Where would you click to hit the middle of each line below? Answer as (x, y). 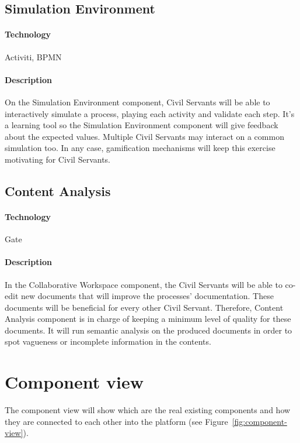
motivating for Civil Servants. (58, 159)
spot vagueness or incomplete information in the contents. (108, 341)
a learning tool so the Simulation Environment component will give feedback (142, 125)
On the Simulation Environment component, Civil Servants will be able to (137, 102)
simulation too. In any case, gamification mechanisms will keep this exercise (140, 148)
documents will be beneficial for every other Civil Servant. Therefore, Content (144, 307)
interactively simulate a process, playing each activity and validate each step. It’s (150, 113)
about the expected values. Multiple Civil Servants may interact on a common (144, 136)
